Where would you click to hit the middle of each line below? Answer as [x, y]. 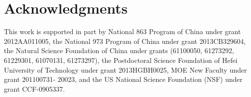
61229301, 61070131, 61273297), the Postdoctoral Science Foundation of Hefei [121, 60]
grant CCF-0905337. [34, 88]
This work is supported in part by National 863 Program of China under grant [123, 31]
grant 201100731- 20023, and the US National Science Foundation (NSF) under [123, 79]
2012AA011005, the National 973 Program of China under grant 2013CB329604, [125, 41]
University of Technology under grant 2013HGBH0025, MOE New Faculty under [125, 69]
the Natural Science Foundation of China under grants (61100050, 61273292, [119, 50]
